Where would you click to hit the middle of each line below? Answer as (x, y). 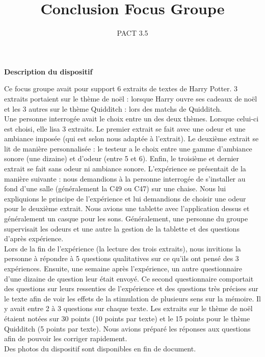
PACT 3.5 (132, 33)
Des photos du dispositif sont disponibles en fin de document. (100, 348)
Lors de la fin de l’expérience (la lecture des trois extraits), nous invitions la (123, 248)
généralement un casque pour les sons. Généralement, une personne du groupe (126, 219)
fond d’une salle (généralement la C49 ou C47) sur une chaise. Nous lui (115, 188)
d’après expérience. (34, 238)
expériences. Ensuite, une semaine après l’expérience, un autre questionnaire (123, 268)
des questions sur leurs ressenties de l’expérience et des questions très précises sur (131, 288)
